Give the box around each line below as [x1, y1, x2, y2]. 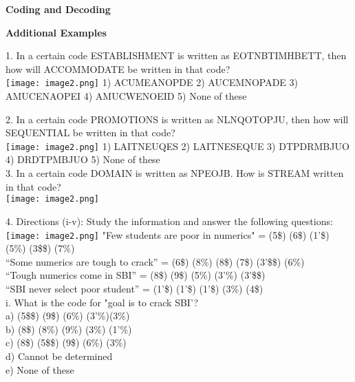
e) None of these [6, 362, 74, 376]
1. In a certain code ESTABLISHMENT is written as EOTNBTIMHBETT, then [6, 48, 347, 63]
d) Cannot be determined [6, 348, 113, 363]
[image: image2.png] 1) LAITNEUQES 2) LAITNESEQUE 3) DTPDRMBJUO [6, 138, 349, 153]
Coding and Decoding [6, 2, 111, 16]
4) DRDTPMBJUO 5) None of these [6, 152, 160, 167]
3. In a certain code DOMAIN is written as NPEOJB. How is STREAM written [6, 166, 344, 180]
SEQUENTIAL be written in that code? [6, 125, 175, 140]
